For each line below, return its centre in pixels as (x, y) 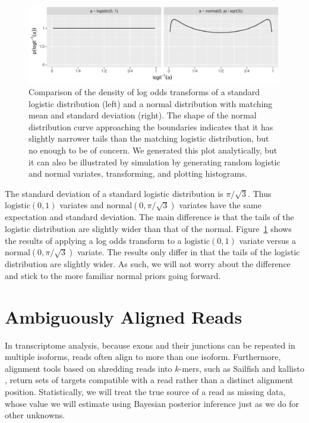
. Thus (260, 193)
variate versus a (267, 240)
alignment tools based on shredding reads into (89, 368)
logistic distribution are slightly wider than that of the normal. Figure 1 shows (148, 229)
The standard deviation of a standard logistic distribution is (114, 193)
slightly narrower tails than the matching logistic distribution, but (149, 138)
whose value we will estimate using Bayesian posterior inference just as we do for (152, 403)
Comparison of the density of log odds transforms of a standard (144, 92)
